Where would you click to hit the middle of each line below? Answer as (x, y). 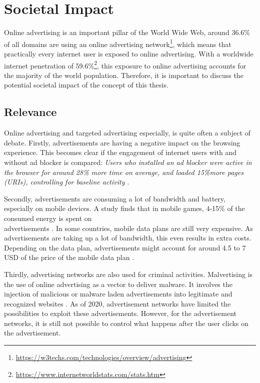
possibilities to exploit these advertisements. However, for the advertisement (120, 313)
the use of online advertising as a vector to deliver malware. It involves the (118, 284)
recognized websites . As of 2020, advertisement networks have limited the (117, 303)
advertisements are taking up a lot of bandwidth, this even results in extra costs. (128, 238)
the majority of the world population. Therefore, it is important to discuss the (124, 75)
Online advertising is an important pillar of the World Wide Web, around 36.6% (127, 32)
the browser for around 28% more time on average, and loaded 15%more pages (124, 172)
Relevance (30, 112)
